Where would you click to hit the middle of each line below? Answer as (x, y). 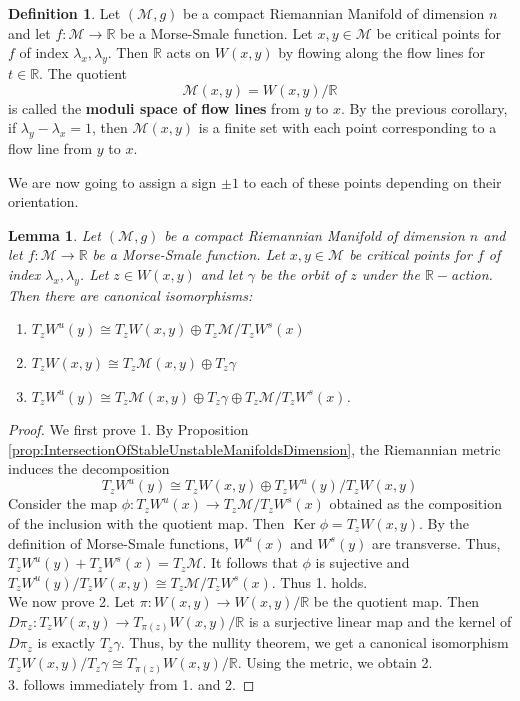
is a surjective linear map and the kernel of (380, 620)
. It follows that (250, 562)
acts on (188, 52)
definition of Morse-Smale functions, (118, 542)
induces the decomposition (89, 468)
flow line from (50, 147)
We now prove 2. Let (71, 601)
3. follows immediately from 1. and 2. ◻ (131, 683)
